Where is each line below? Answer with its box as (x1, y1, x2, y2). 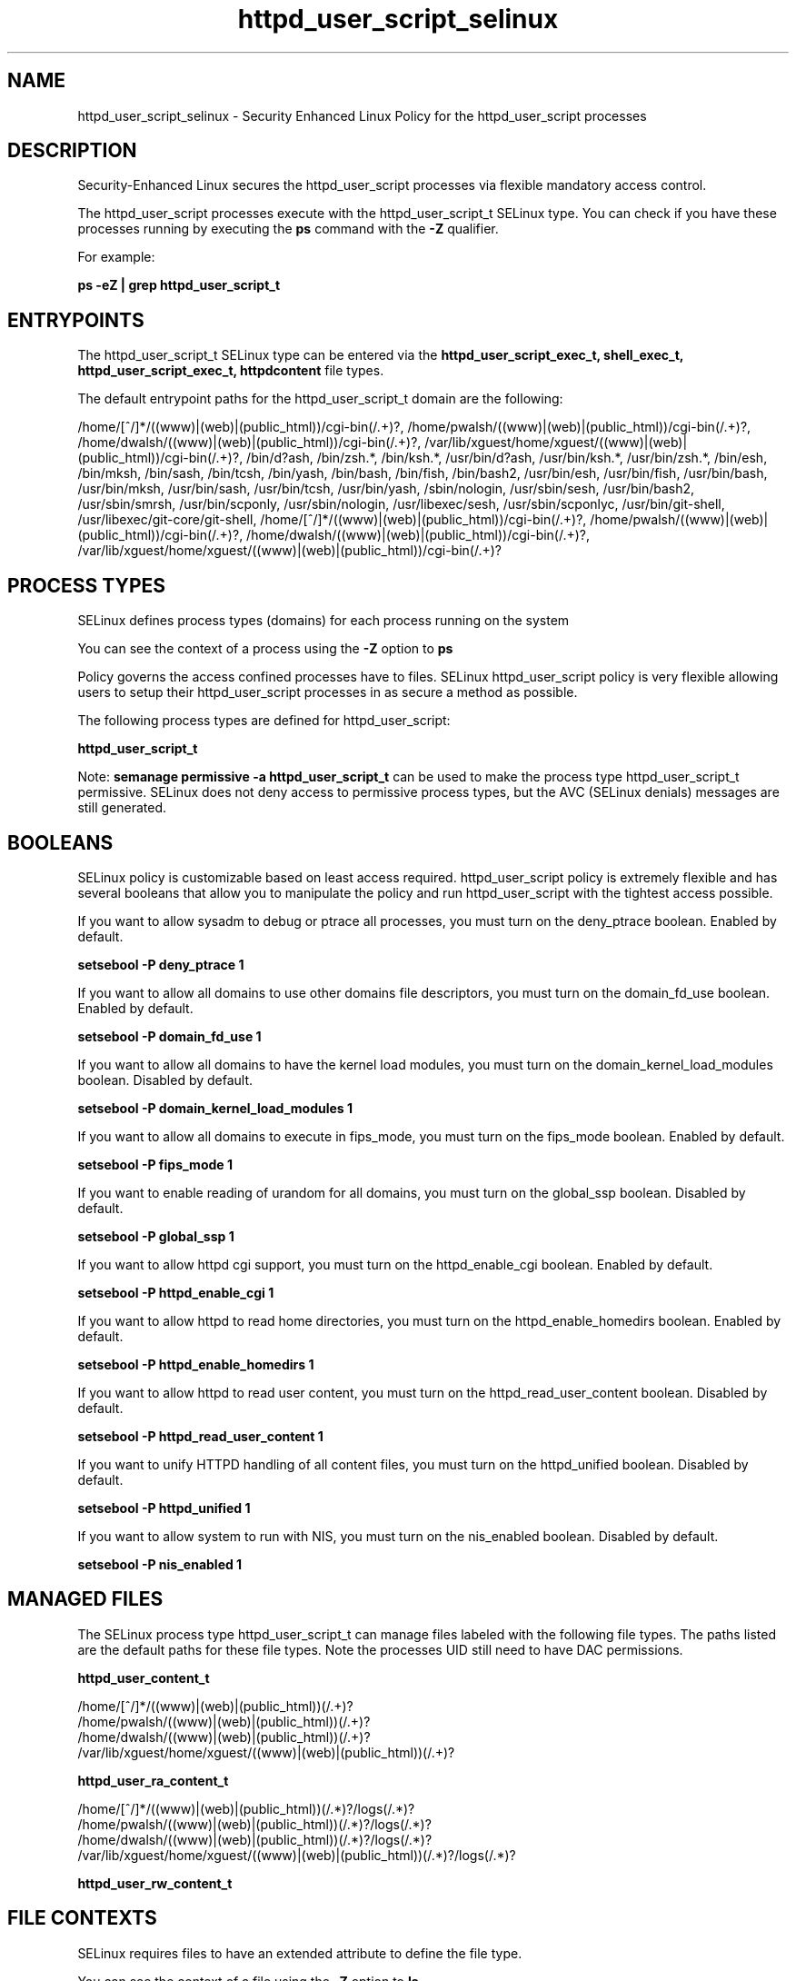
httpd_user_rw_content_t (77, 1875, 233, 1891)
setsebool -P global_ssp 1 (77, 1228, 234, 1244)
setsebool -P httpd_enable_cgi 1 (77, 1284, 274, 1300)
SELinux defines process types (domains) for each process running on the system (77, 612, 570, 629)
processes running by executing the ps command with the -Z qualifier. (77, 221, 499, 237)
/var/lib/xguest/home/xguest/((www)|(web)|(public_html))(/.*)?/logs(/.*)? (77, 1847, 516, 1863)
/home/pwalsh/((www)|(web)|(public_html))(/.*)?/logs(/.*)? (77, 1816, 432, 1832)
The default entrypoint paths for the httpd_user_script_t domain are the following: (77, 391, 563, 407)
